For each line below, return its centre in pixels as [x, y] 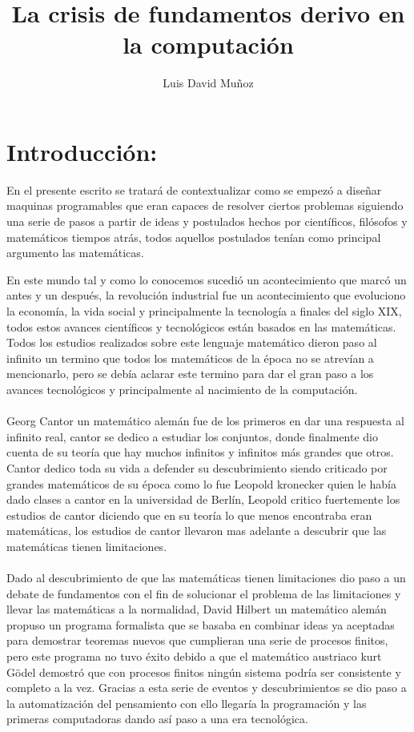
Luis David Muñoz [208, 83]
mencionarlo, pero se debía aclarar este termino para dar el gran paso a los [190, 374]
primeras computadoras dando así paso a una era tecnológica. [157, 719]
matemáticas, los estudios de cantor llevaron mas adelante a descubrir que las [197, 531]
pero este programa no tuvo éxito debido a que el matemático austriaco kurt [194, 656]
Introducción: [82, 151]
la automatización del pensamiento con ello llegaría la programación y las [187, 703]
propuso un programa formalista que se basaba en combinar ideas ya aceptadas [201, 624]
